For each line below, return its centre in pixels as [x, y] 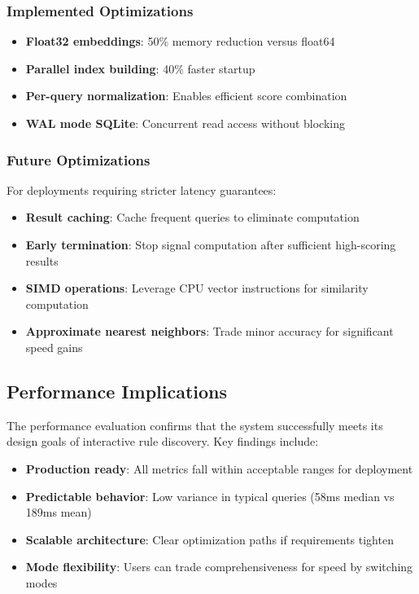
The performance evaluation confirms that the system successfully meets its [195, 425]
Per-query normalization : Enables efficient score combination [186, 96]
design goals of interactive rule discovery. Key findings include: [163, 441]
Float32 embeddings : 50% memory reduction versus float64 [180, 41]
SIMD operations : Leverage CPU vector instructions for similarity [197, 288]
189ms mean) [59, 512]
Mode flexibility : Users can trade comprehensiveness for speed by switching [219, 567]
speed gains [54, 347]
